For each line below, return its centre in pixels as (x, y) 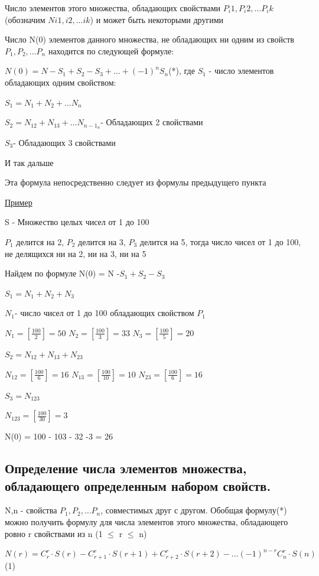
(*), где (182, 71)
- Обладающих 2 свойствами (152, 122)
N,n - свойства (31, 510)
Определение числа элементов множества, (126, 468)
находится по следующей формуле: (111, 51)
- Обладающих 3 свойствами (64, 143)
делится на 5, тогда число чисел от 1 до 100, (220, 241)
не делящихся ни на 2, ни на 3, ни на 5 (76, 253)
